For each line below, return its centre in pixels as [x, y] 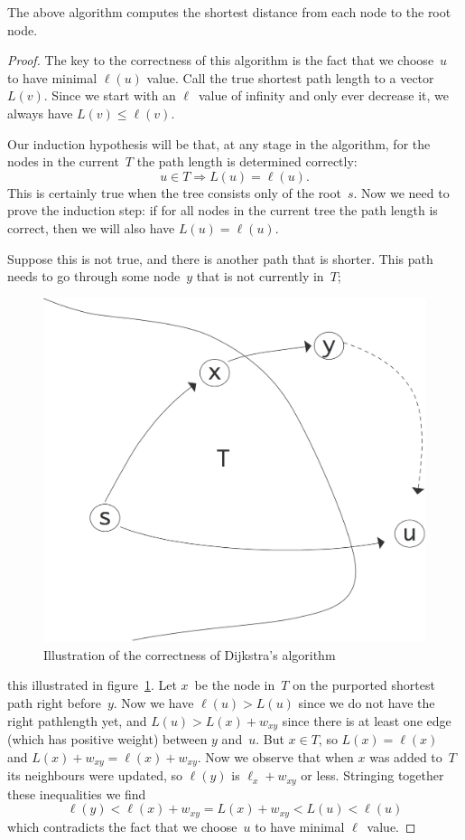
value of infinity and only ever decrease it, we [324, 95]
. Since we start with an [110, 95]
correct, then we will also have [91, 227]
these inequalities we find [77, 793]
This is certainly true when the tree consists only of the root [174, 192]
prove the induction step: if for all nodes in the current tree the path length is [223, 210]
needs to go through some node [94, 276]
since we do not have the [367, 703]
